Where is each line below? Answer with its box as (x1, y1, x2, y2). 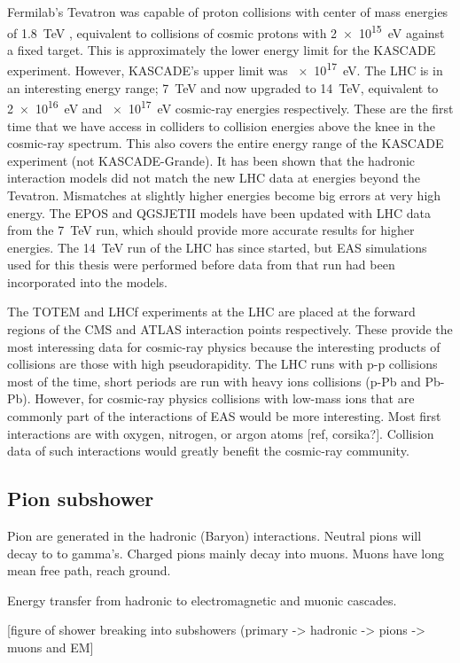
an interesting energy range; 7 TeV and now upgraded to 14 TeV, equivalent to (7, 78, 439, 97)
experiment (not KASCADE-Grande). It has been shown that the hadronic (7, 151, 416, 169)
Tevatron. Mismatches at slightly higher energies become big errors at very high (7, 185, 441, 204)
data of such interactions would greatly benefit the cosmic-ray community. (7, 441, 409, 460)
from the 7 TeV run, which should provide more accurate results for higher (7, 221, 415, 239)
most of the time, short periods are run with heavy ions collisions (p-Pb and (7, 371, 421, 390)
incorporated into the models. (7, 272, 168, 291)
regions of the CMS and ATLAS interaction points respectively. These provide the (7, 320, 453, 339)
